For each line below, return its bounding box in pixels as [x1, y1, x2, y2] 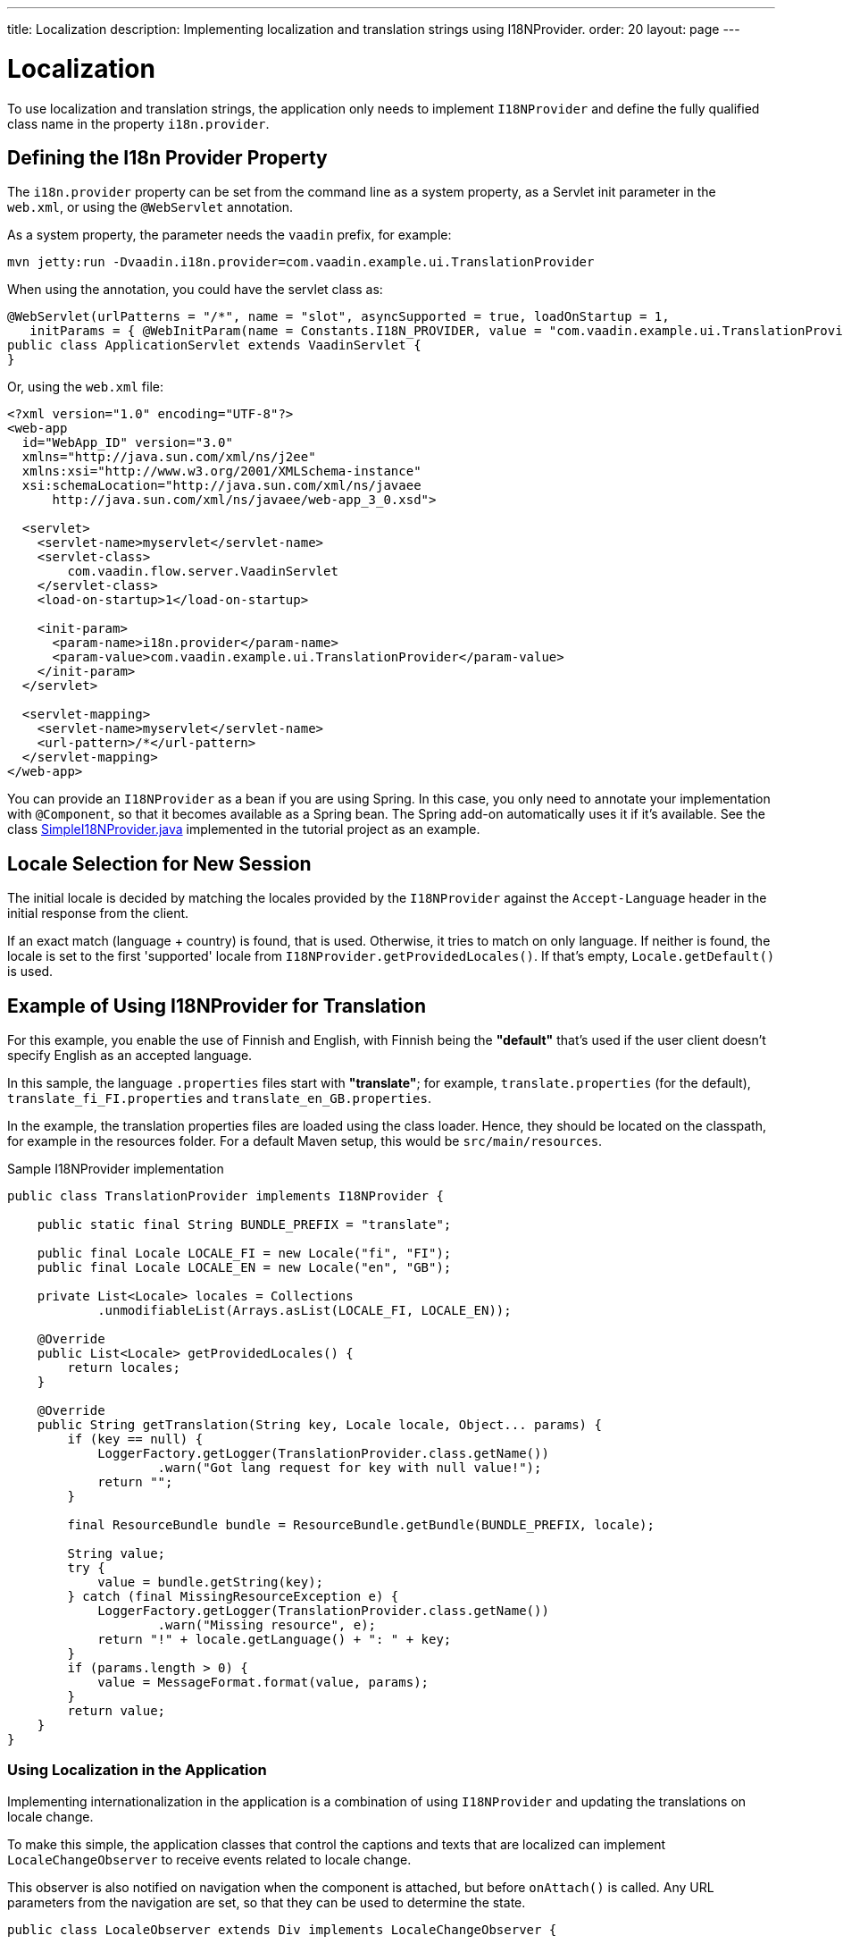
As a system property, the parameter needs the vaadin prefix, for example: [7, 227, 452, 243]
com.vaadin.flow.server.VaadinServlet [67, 564, 338, 579]
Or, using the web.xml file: [7, 379, 164, 395]
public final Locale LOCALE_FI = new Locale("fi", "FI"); [37, 1246, 452, 1261]
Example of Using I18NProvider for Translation [7, 994, 426, 1017]
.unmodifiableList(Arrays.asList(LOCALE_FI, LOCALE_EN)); [97, 1303, 512, 1318]
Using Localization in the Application [7, 1761, 267, 1780]
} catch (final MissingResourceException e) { [67, 1589, 399, 1604]
